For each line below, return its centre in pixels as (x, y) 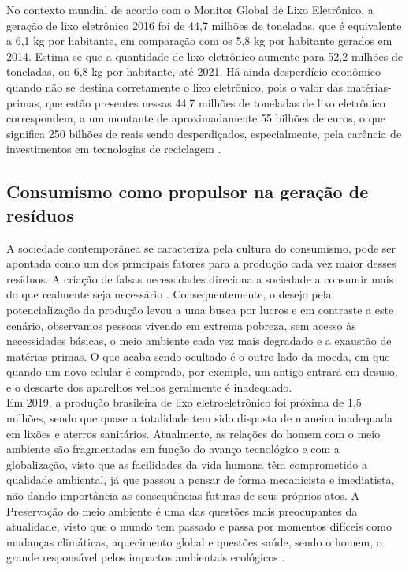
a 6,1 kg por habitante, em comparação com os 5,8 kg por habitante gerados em (199, 41)
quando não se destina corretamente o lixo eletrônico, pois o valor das (175, 86)
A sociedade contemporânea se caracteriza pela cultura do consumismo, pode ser (201, 247)
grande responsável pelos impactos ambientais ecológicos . (146, 557)
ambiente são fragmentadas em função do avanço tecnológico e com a (173, 449)
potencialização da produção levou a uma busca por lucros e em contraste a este (200, 309)
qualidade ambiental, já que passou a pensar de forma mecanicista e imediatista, (201, 480)
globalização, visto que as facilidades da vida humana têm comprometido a (187, 464)
